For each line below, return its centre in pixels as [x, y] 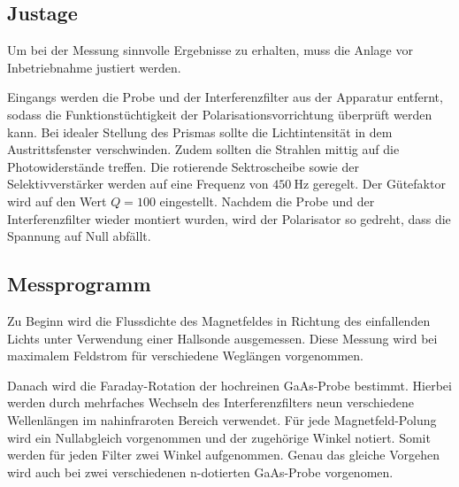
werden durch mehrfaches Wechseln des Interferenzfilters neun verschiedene [210, 402]
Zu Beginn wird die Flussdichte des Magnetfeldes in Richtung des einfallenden [219, 320]
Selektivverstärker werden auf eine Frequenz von [138, 184]
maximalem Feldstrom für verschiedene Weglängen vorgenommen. [185, 356]
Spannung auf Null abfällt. [79, 236]
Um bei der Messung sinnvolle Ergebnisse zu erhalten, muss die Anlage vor [210, 50]
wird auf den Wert [57, 201]
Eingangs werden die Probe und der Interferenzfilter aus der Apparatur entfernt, [225, 97]
